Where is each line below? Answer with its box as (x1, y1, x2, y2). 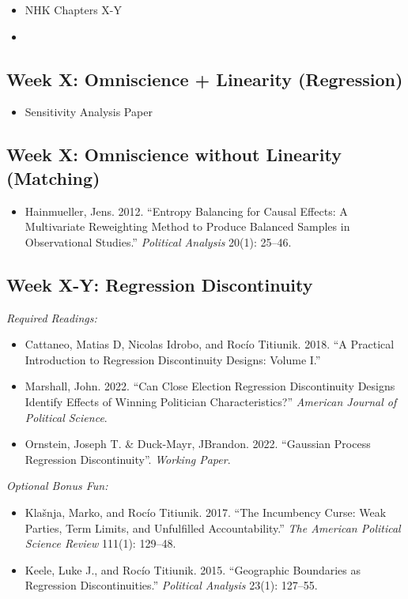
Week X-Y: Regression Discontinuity (6, 272, 313, 296)
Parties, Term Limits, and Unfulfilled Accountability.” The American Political (25, 519, 401, 536)
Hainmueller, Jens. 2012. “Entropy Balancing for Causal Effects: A (25, 202, 348, 219)
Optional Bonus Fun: (6, 477, 108, 494)
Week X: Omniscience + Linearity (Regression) (6, 66, 403, 91)
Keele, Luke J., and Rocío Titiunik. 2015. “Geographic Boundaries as (25, 561, 361, 578)
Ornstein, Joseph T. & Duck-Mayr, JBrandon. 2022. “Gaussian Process (25, 435, 371, 452)
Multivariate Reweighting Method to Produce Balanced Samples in (25, 218, 350, 235)
